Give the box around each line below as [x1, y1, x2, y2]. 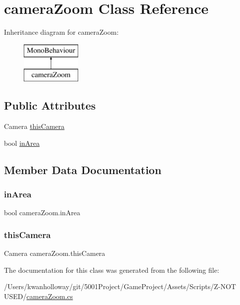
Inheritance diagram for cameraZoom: [4, 27, 119, 37]
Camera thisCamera [4, 121, 65, 131]
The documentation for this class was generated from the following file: [4, 264, 219, 275]
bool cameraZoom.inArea [4, 207, 81, 218]
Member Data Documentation [4, 162, 162, 177]
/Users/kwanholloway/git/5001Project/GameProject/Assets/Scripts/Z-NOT [4, 281, 236, 292]
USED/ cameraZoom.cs [4, 291, 73, 301]
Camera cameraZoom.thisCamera [4, 248, 105, 258]
